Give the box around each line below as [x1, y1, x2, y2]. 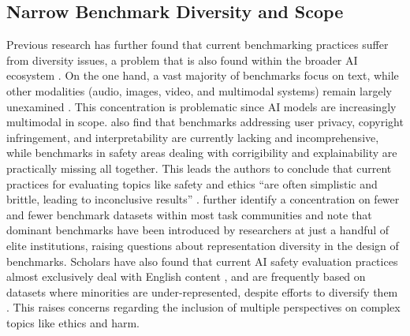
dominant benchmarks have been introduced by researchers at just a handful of [6, 222, 389, 238]
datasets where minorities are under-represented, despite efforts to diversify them [6, 283, 398, 300]
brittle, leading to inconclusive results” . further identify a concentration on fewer [6, 191, 400, 207]
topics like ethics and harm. [6, 314, 140, 330]
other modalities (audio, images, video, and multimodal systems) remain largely [6, 82, 392, 99]
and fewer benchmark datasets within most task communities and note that [6, 206, 372, 222]
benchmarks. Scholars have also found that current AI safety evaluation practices [6, 252, 398, 269]
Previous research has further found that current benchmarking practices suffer [6, 36, 389, 53]
